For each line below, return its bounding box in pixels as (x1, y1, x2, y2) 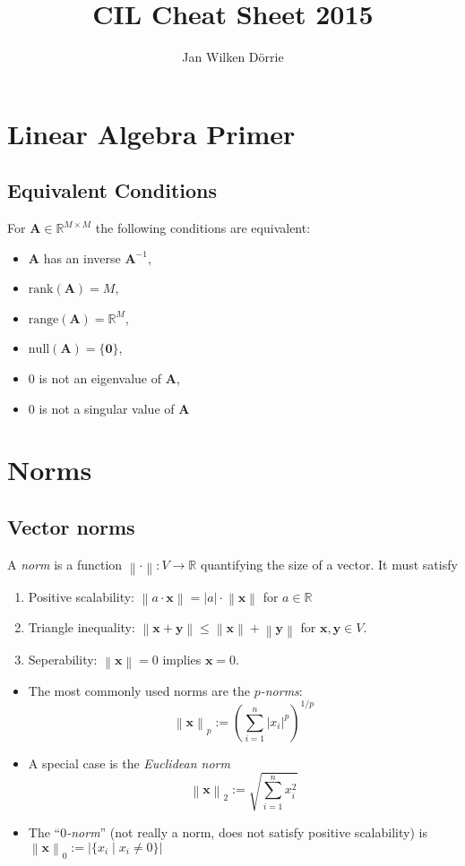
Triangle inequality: (28, 618, 135, 637)
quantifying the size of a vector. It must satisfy (200, 554, 458, 573)
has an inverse (43, 248, 121, 267)
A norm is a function (7, 554, 123, 573)
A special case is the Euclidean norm (28, 753, 230, 772)
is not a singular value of (39, 399, 175, 417)
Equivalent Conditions (7, 176, 218, 204)
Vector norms (7, 513, 135, 541)
